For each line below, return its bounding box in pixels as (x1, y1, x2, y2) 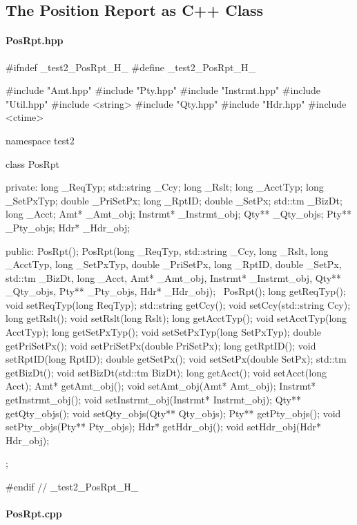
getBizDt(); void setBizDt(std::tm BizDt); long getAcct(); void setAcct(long (6, 365, 327, 379)
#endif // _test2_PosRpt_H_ (6, 479, 139, 494)
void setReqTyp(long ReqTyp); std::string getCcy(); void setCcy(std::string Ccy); (6, 297, 351, 312)
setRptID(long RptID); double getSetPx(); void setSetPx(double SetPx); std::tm (6, 352, 347, 366)
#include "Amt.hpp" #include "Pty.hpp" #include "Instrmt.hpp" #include (6, 83, 321, 97)
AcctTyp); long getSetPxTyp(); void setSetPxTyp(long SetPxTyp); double (6, 325, 321, 339)
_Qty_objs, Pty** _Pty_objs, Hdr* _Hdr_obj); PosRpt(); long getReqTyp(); (6, 284, 346, 298)
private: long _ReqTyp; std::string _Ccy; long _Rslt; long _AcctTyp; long (6, 180, 324, 194)
